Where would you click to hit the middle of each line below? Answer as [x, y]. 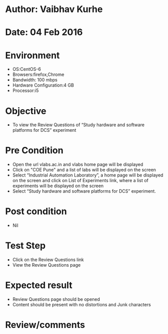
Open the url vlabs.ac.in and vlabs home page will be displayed [78, 164]
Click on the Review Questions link [48, 260]
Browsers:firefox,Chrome [38, 74]
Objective [26, 111]
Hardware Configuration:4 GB [43, 85]
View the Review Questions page [47, 265]
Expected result [39, 285]
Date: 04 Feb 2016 [44, 32]
